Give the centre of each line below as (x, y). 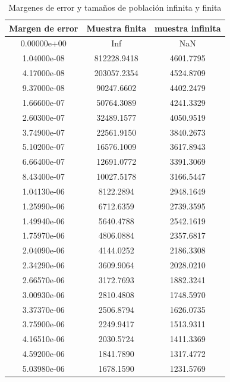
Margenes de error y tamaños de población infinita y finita (115, 7)
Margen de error (44, 28)
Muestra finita (116, 28)
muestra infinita (188, 28)
